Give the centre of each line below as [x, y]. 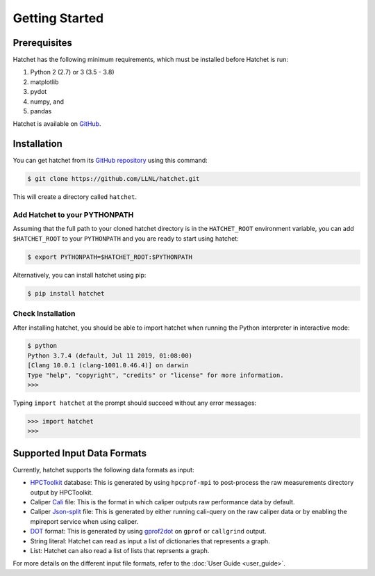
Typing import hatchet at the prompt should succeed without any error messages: [135, 403]
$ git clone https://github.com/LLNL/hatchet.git [114, 179]
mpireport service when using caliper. [84, 521]
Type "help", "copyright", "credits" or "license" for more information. [156, 375]
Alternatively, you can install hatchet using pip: [80, 275]
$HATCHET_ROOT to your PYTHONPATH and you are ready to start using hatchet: [126, 238]
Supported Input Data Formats [80, 453]
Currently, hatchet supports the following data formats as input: [103, 470]
